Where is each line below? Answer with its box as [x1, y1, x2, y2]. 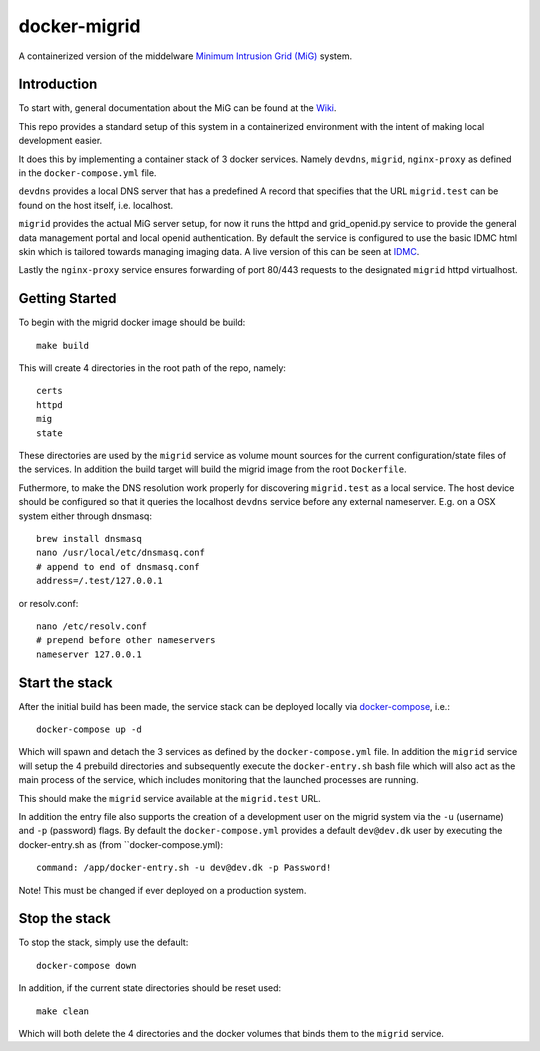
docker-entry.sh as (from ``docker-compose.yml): [18, 838, 224, 850]
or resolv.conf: [18, 597, 79, 609]
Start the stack [18, 674, 113, 691]
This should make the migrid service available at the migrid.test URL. [18, 792, 322, 804]
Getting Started [18, 290, 117, 307]
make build [36, 340, 90, 351]
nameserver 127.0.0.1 [36, 648, 142, 660]
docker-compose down [36, 960, 137, 971]
